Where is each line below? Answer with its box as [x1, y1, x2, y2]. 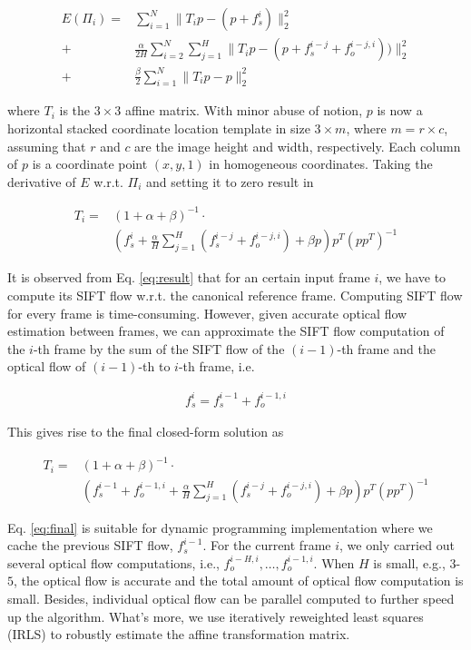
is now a [377, 101, 423, 120]
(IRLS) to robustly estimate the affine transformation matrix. [7, 625, 350, 644]
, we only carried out [339, 536, 455, 555]
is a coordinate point [32, 154, 148, 173]
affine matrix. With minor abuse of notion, [124, 101, 363, 120]
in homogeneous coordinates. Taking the [209, 154, 433, 173]
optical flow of [7, 357, 86, 376]
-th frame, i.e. [178, 357, 255, 376]
